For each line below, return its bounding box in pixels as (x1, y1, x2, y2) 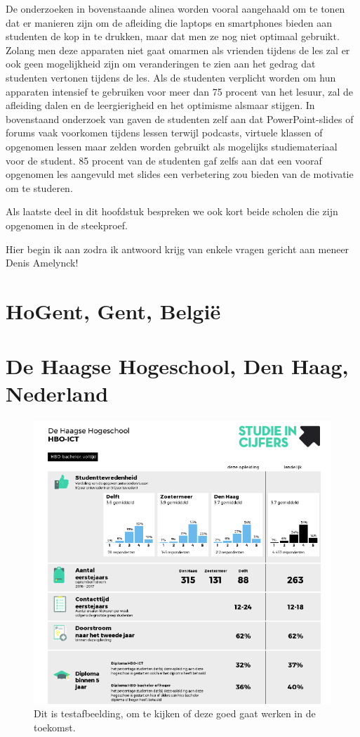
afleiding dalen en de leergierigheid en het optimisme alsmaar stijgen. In (6, 98, 315, 113)
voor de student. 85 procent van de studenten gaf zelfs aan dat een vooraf (6, 153, 322, 167)
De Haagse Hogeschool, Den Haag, (6, 352, 349, 380)
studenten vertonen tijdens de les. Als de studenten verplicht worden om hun (6, 70, 336, 84)
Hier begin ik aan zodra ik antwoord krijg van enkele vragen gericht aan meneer (6, 241, 349, 256)
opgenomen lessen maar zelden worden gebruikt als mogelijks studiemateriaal (6, 139, 338, 153)
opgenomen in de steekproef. (6, 217, 128, 232)
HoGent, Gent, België (6, 296, 221, 325)
